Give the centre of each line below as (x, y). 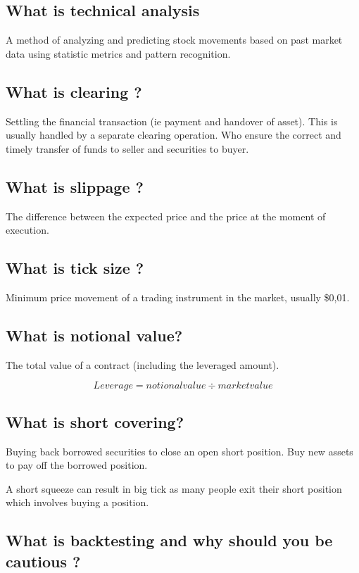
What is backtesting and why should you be (169, 540)
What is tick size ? (75, 268)
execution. (27, 230)
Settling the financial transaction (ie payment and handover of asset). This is (172, 121)
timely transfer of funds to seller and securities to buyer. (127, 148)
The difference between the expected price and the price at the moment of (166, 216)
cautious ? (43, 561)
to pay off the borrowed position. (77, 465)
